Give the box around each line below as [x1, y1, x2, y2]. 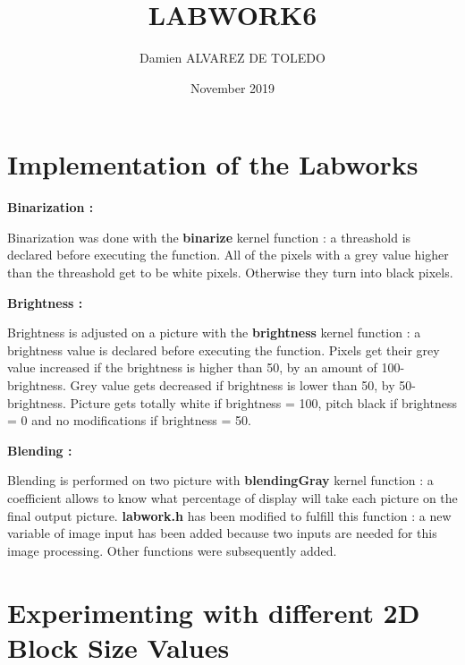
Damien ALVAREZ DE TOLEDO [139, 48, 325, 67]
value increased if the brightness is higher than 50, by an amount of [7, 358, 377, 377]
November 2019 [190, 78, 275, 97]
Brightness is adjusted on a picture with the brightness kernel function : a [7, 323, 421, 342]
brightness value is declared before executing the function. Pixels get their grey [7, 340, 440, 359]
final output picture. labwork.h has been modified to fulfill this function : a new [7, 506, 452, 524]
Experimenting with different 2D [7, 593, 420, 630]
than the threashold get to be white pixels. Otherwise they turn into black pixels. [7, 263, 453, 282]
